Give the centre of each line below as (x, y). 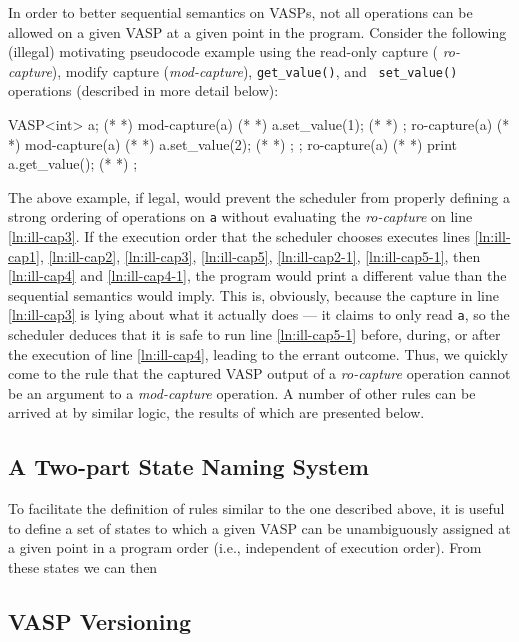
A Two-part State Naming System (188, 466)
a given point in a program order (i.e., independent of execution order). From (245, 547)
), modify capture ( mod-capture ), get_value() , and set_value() (254, 70)
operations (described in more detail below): (143, 90)
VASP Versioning (99, 621)
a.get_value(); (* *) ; (73, 163)
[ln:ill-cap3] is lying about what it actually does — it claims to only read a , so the (259, 314)
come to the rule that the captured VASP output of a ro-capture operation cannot (259, 373)
